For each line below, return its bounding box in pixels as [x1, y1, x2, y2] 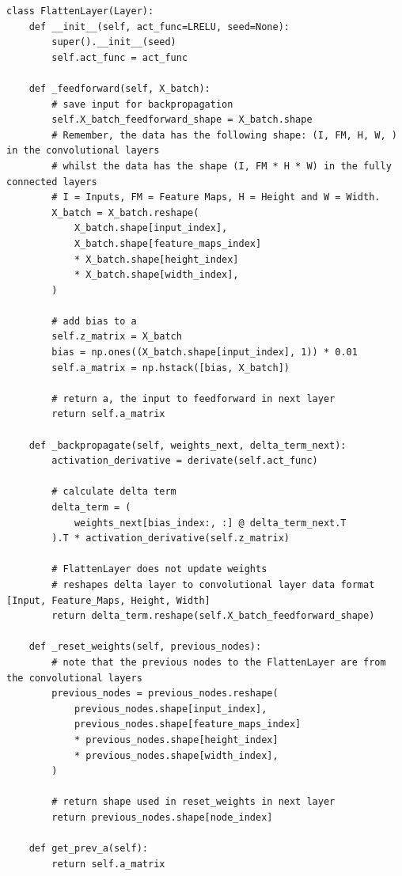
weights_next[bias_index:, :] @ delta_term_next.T [74, 517, 347, 529]
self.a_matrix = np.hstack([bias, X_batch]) [51, 362, 290, 374]
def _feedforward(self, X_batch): [28, 82, 210, 94]
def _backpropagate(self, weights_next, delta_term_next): [28, 439, 347, 451]
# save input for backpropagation [51, 98, 233, 110]
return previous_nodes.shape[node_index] [51, 811, 273, 823]
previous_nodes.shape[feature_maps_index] [74, 719, 301, 730]
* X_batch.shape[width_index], [74, 269, 239, 281]
